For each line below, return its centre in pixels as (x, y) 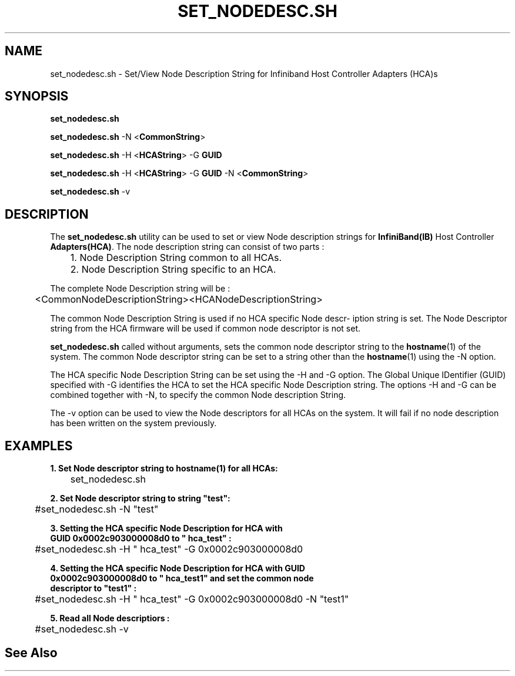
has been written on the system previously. (133, 423)
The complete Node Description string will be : (140, 289)
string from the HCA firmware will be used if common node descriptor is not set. (205, 329)
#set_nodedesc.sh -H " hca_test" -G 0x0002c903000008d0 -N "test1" (192, 599)
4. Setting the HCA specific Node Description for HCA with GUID (178, 568)
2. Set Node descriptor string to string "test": (140, 498)
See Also (31, 652)
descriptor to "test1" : (93, 588)
